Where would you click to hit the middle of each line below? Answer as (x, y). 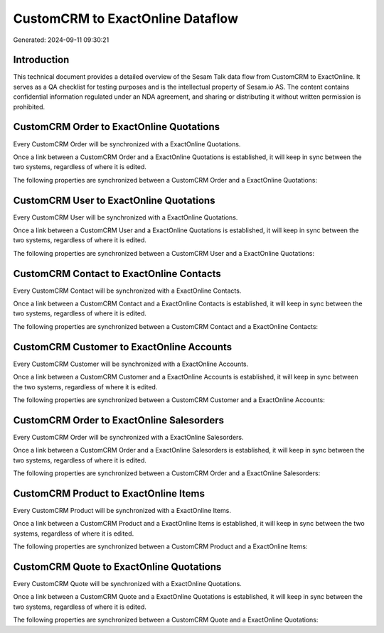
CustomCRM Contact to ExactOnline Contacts (117, 274)
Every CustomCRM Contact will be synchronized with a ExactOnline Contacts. (127, 291)
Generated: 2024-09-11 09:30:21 (61, 40)
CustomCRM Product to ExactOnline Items (109, 493)
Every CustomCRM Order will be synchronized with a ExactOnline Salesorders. (129, 437)
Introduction (41, 60)
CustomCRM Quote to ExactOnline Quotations (117, 567)
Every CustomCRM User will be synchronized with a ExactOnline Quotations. (126, 217)
